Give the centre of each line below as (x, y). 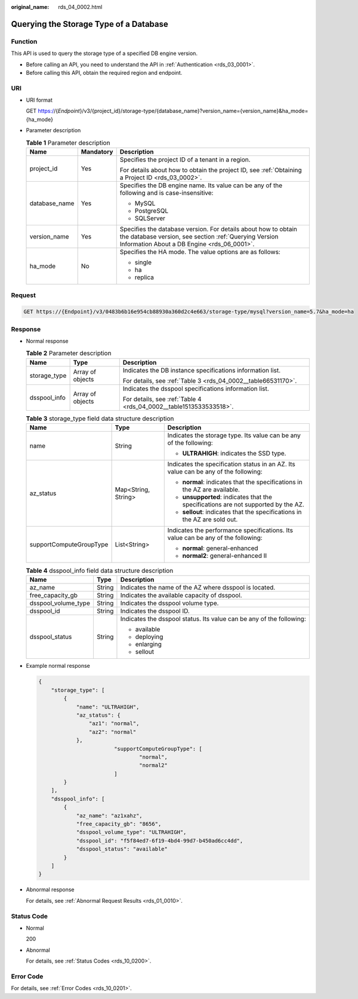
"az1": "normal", (114, 724)
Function (24, 41)
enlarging (149, 644)
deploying (149, 637)
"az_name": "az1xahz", (109, 815)
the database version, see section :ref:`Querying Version (199, 237)
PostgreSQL (152, 211)
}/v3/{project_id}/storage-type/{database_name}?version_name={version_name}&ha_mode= (194, 111)
